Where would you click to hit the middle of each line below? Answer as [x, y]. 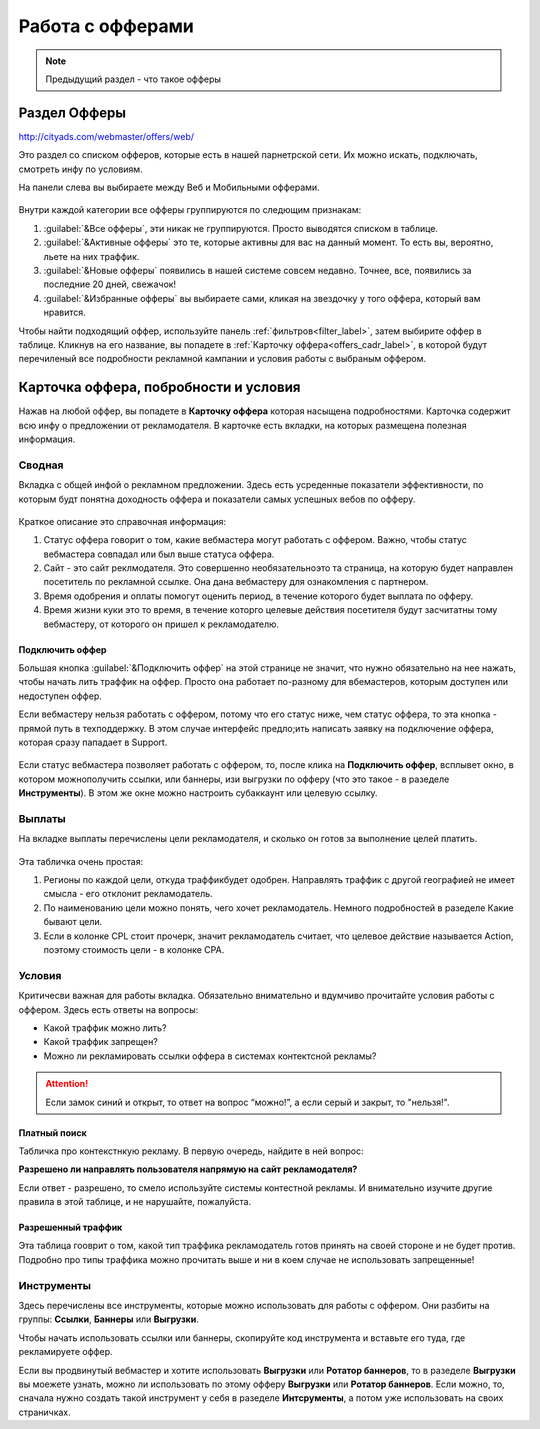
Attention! [67, 1084]
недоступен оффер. [60, 696]
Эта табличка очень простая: [81, 861]
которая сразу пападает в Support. [93, 742]
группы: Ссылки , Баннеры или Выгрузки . [108, 1319]
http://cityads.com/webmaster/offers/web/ [106, 136]
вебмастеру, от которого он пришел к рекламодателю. [161, 624]
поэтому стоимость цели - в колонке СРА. [134, 950]
